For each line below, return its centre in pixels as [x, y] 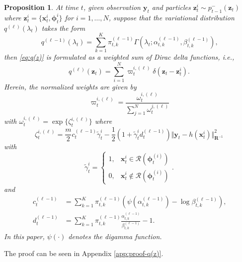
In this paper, [24, 236]
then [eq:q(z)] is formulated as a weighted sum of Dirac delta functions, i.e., [119, 57]
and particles [171, 7]
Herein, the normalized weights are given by [70, 87]
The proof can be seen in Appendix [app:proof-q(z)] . [84, 253]
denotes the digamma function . [115, 236]
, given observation [112, 7]
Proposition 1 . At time [41, 7]
